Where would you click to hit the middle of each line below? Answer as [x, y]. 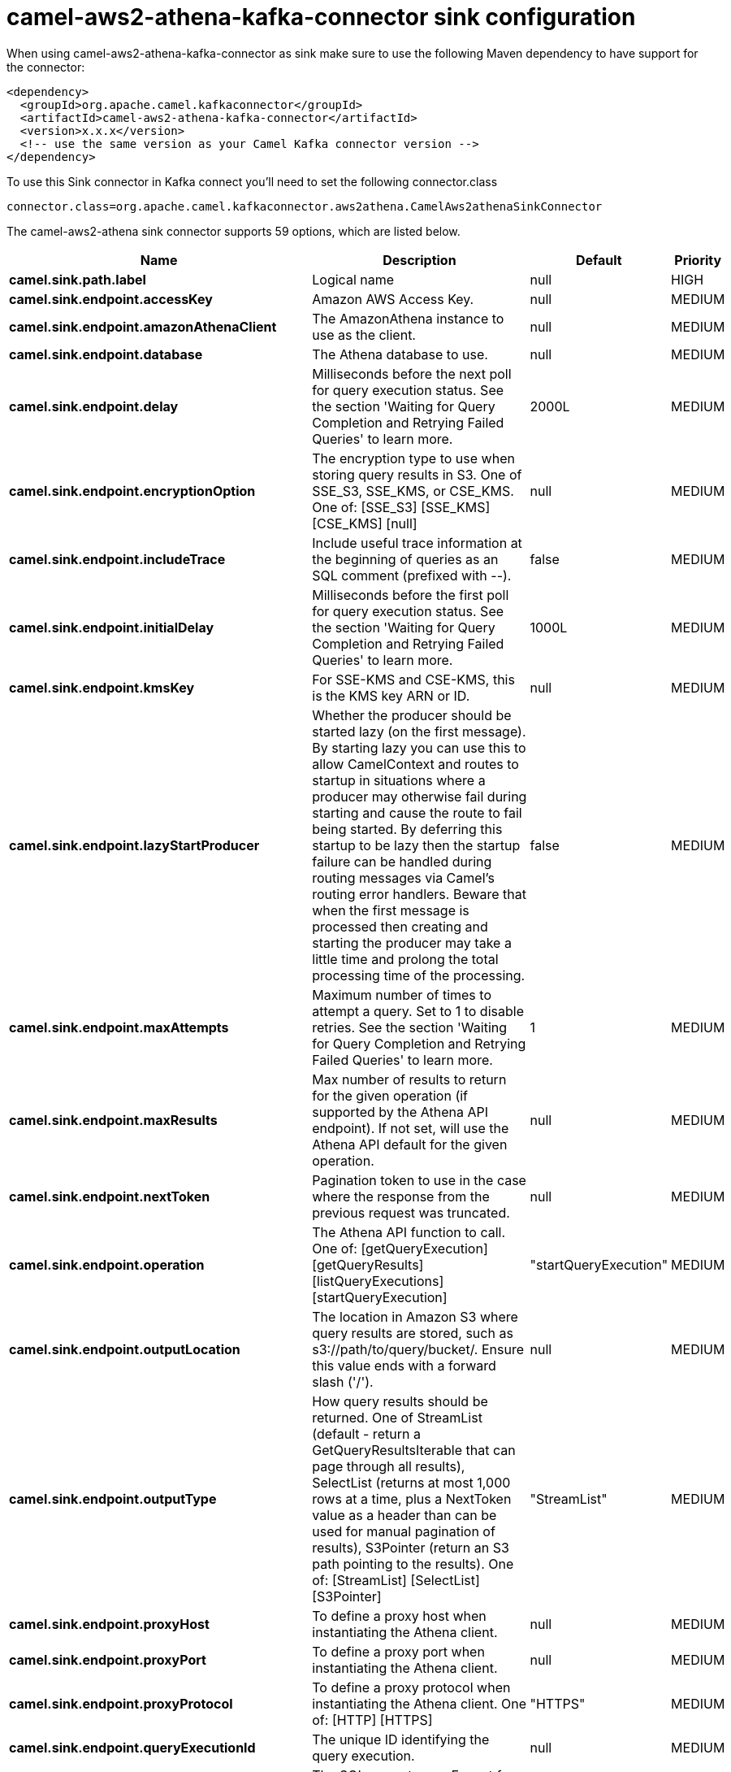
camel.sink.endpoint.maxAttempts [119, 1027]
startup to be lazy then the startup [416, 845]
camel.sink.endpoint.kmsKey [102, 687]
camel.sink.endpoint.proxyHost [109, 1624]
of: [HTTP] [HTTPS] [372, 1720]
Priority [698, 260]
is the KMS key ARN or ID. [391, 695]
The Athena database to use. [400, 354]
